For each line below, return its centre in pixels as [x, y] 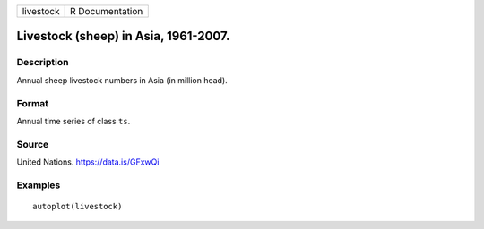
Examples [39, 185]
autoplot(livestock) [78, 206]
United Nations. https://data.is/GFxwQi [88, 162]
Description [43, 63]
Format [33, 103]
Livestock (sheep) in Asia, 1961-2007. [123, 36]
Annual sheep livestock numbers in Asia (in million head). [122, 80]
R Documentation [107, 11]
